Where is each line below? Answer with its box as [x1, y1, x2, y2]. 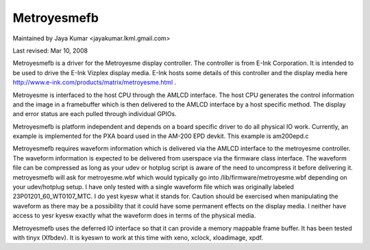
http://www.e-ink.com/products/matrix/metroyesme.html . [12, 79, 177, 87]
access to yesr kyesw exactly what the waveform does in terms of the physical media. [12, 212, 256, 220]
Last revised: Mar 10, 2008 [12, 46, 88, 55]
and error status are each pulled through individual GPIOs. [12, 110, 177, 118]
